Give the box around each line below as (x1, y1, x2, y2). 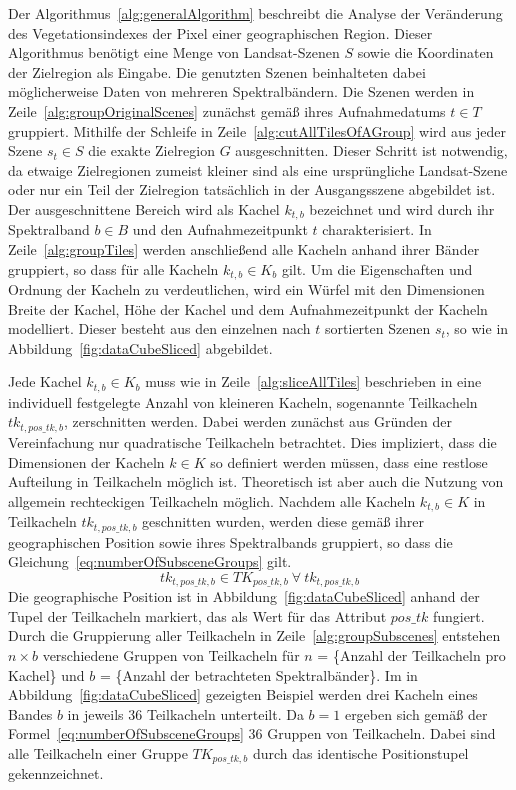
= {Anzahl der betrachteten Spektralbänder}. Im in (99, 664, 418, 685)
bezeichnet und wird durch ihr (309, 198, 495, 219)
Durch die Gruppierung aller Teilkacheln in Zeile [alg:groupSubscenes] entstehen (8, 625, 501, 646)
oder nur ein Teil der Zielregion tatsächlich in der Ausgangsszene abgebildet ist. (8, 179, 496, 200)
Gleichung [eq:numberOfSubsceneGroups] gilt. (8, 551, 292, 572)
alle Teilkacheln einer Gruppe (8, 742, 188, 763)
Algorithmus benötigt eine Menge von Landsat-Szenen (8, 42, 340, 63)
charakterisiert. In (322, 219, 432, 240)
